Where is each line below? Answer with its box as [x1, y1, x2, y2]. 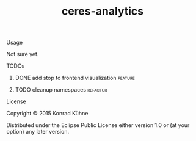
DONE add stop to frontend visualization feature [15, 74, 136, 82]
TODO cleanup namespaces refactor [15, 86, 108, 93]
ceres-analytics [61, 4, 144, 18]
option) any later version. [6, 128, 69, 136]
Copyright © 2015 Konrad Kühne [6, 110, 89, 117]
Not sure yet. [6, 51, 39, 58]
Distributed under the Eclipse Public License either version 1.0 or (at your [6, 121, 190, 129]
